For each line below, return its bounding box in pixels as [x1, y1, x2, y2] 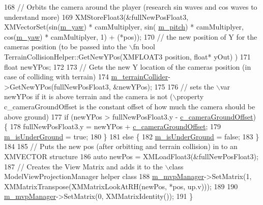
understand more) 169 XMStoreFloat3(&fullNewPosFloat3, [4, 11, 189, 22]
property [177, 91, 204, 102]
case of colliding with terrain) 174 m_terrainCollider [4, 71, 168, 82]
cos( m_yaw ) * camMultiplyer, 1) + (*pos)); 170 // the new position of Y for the [4, 31, 257, 42]
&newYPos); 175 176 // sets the [113, 81, 214, 92]
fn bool [133, 41, 155, 52]
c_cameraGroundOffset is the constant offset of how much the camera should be [4, 101, 255, 111]
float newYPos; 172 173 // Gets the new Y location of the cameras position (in [4, 61, 251, 72]
